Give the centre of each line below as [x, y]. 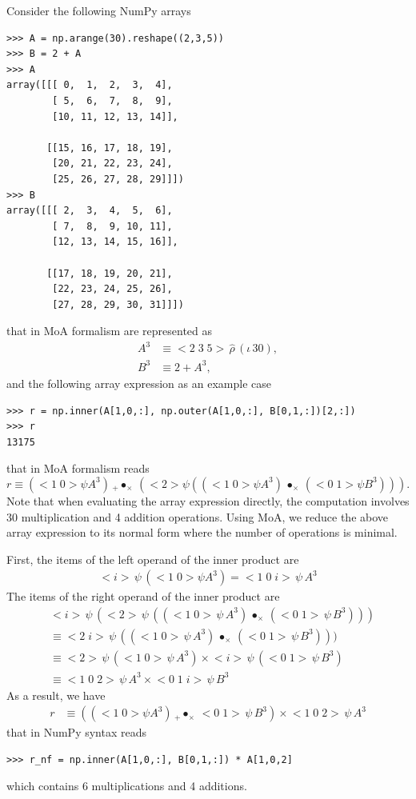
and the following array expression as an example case [139, 383]
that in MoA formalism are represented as [110, 331]
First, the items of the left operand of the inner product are [153, 559]
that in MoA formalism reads [78, 468]
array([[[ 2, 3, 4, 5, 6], [90, 211]
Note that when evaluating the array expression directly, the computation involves [208, 500]
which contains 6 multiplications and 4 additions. [127, 786]
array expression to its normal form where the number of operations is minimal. [202, 532]
